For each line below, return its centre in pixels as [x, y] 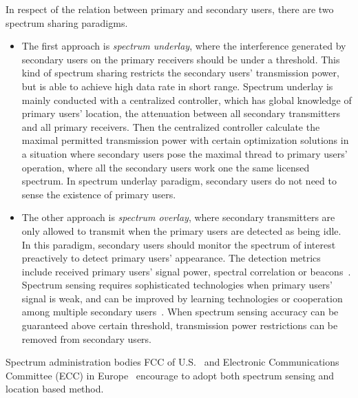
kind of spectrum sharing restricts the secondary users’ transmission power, [180, 73]
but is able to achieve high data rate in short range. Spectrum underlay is [177, 86]
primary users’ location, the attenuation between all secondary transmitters [181, 113]
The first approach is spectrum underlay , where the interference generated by [184, 46]
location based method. [55, 389]
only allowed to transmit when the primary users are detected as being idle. [181, 230]
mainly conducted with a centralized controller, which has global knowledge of [187, 99]
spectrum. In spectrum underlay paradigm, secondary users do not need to [179, 181]
